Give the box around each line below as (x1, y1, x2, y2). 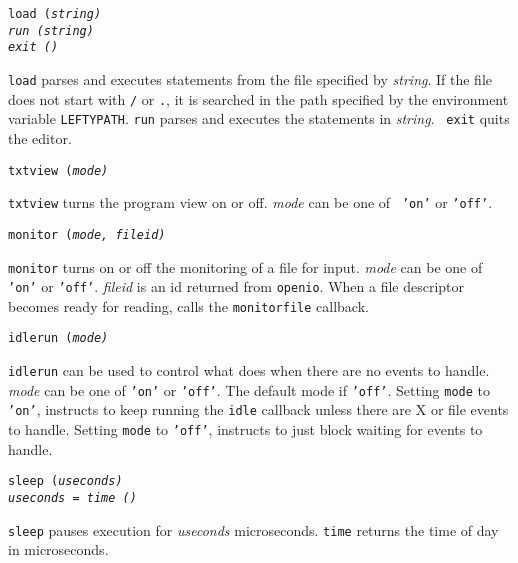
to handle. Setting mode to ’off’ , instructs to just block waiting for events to (8, 419, 483, 440)
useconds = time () (8, 491, 137, 505)
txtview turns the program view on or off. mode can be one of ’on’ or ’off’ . (8, 192, 493, 213)
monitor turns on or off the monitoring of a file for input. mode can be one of (8, 256, 483, 277)
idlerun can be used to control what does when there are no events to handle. (8, 360, 490, 381)
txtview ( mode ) (8, 163, 109, 178)
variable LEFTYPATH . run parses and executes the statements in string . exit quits (8, 108, 510, 129)
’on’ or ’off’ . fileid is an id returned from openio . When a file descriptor (8, 276, 465, 297)
